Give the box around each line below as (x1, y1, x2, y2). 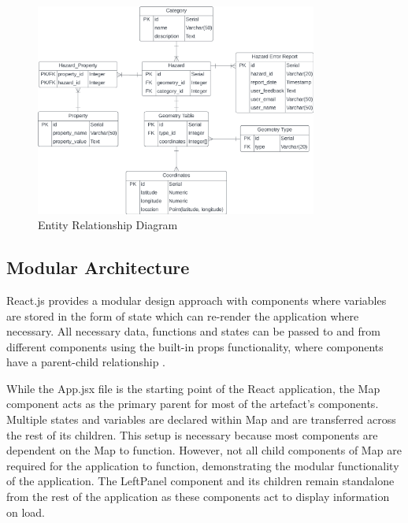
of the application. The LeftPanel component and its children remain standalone (6, 473, 395, 489)
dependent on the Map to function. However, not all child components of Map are (6, 442, 402, 458)
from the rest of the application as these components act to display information (6, 488, 390, 505)
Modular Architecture (6, 255, 190, 280)
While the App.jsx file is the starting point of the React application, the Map (6, 380, 380, 396)
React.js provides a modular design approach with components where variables (6, 291, 387, 308)
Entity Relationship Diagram (38, 217, 178, 233)
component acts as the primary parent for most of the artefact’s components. (6, 395, 379, 412)
